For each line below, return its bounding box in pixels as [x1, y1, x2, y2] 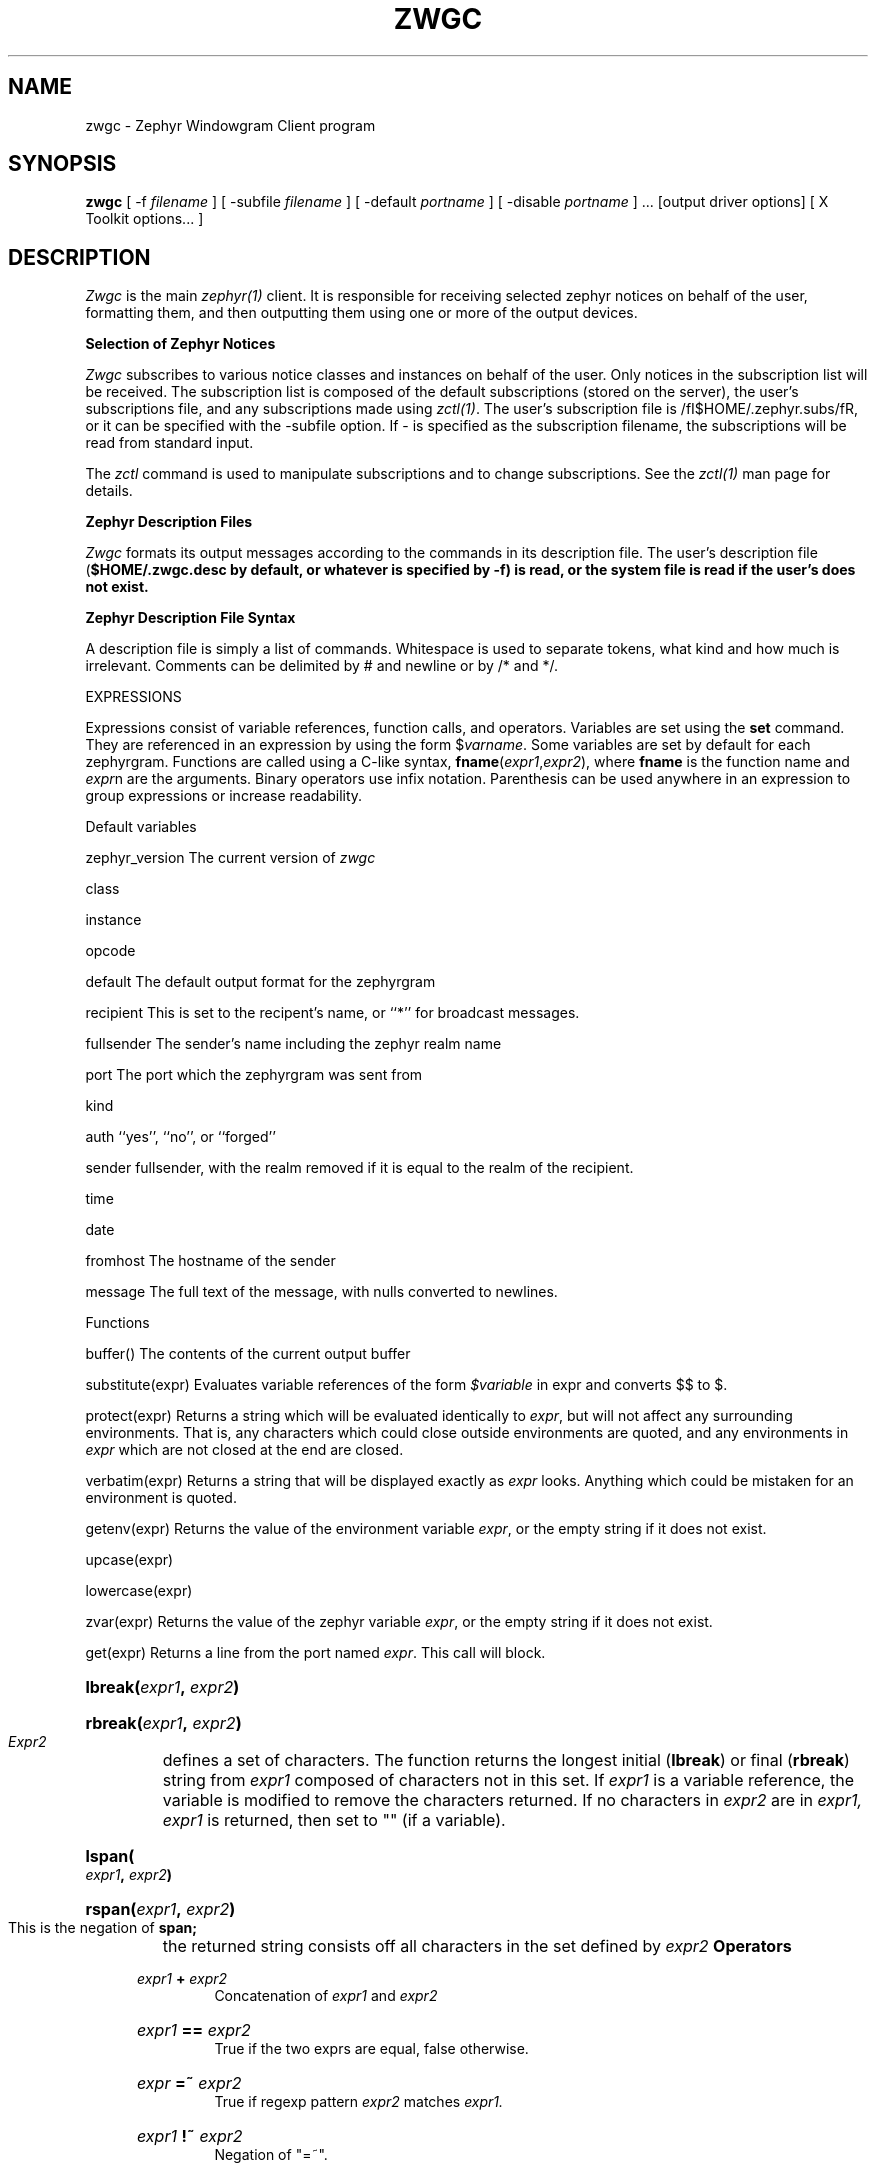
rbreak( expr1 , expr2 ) [85, 1713, 242, 1734]
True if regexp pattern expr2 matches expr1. [214, 2093, 504, 2111]
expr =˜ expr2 [137, 2073, 242, 2094]
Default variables [85, 818, 197, 836]
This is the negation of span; [8, 1919, 198, 1937]
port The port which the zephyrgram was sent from [85, 1066, 423, 1084]
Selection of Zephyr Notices [85, 335, 276, 353]
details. [85, 482, 133, 500]
